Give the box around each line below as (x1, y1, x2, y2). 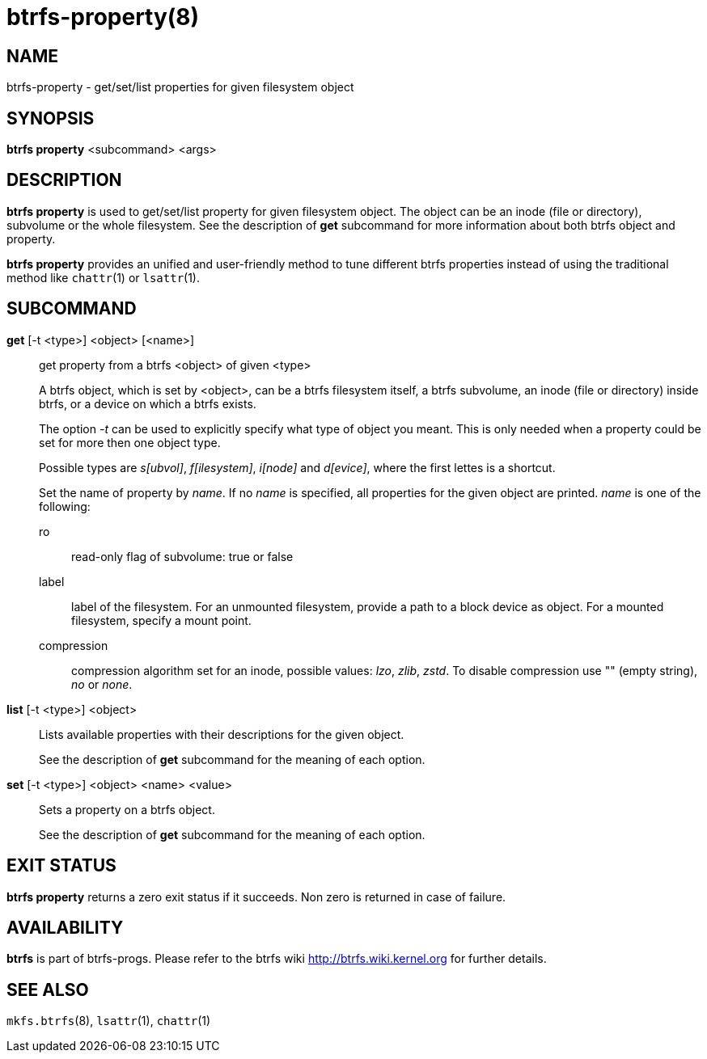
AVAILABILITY (6, 917, 124, 938)
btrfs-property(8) (6, 3, 200, 31)
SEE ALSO (6, 979, 89, 1000)
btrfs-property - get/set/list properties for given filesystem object (6, 80, 354, 95)
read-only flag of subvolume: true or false (71, 549, 294, 563)
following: (39, 499, 91, 513)
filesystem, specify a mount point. (71, 613, 252, 627)
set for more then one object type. (39, 435, 221, 449)
